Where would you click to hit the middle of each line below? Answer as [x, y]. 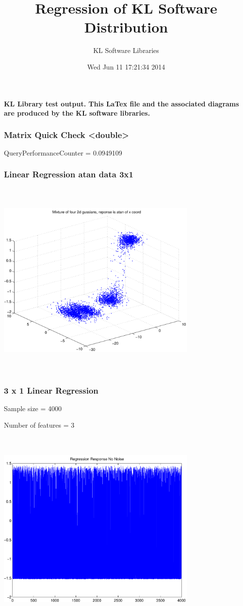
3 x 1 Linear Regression [51, 390]
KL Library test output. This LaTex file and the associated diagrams [121, 103]
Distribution [126, 27]
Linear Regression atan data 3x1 [69, 174]
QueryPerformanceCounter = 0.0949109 [63, 152]
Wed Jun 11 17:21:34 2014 [126, 66]
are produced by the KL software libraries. [77, 113]
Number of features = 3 [39, 425]
